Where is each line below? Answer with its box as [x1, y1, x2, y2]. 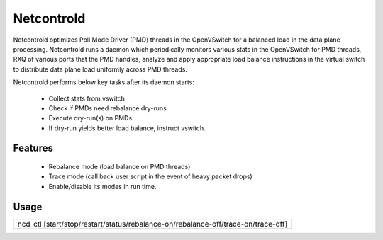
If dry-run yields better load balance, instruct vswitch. [48, 124, 206, 132]
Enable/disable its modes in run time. [48, 182, 157, 190]
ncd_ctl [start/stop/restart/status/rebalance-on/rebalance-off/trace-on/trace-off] [17, 219, 288, 229]
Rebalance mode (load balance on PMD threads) [48, 163, 191, 171]
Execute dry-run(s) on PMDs [48, 114, 133, 122]
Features [13, 142, 53, 154]
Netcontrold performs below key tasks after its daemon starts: [13, 78, 195, 86]
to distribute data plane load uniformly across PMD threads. [13, 64, 188, 74]
